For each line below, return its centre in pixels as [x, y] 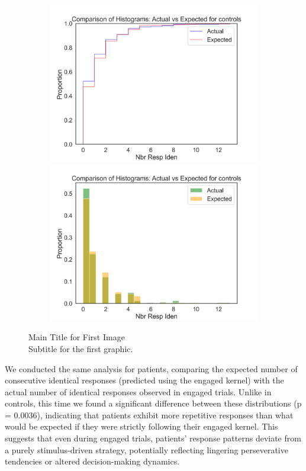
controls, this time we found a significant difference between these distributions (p [153, 403]
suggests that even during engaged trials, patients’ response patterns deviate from [153, 438]
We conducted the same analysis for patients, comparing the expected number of [151, 368]
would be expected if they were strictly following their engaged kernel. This [141, 426]
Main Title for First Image [77, 337]
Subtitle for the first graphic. [81, 348]
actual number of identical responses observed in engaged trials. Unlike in [138, 391]
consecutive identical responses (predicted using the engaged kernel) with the [144, 380]
